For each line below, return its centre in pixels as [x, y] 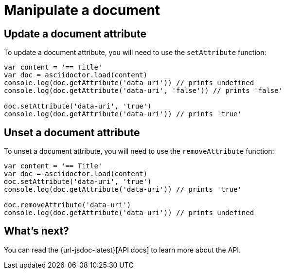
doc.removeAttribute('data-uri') [68, 205]
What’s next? [36, 231]
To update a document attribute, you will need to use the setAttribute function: [135, 53]
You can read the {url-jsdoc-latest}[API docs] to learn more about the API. [123, 250]
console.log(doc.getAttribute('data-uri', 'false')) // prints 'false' [143, 91]
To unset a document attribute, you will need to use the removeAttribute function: [139, 151]
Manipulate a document [82, 10]
